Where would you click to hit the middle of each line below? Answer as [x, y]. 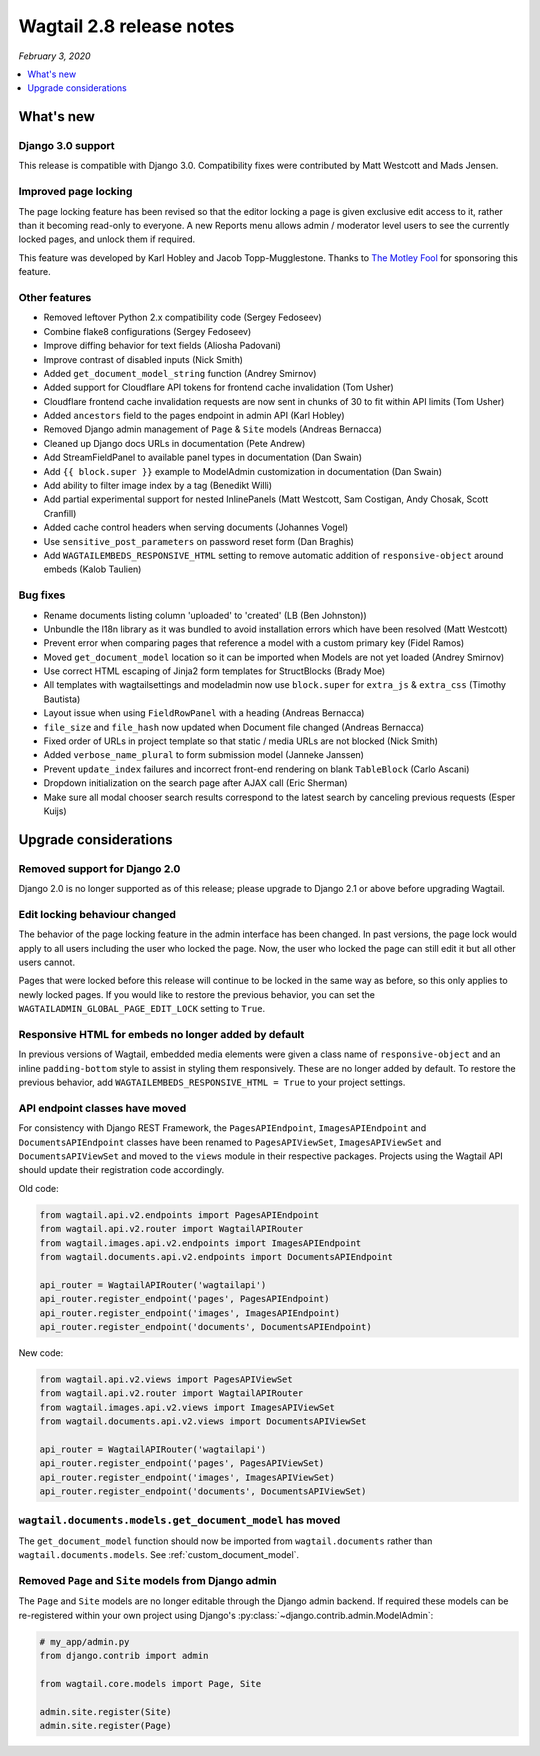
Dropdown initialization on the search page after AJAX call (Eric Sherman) [196, 783]
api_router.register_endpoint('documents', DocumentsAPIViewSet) [203, 1491]
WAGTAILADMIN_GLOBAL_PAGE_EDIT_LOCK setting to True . [141, 1009]
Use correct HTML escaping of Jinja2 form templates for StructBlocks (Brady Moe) [214, 671]
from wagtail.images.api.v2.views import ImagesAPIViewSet [187, 1407]
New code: [41, 1352]
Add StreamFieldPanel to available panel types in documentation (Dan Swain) [202, 457]
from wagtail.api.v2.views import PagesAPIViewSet [166, 1379]
